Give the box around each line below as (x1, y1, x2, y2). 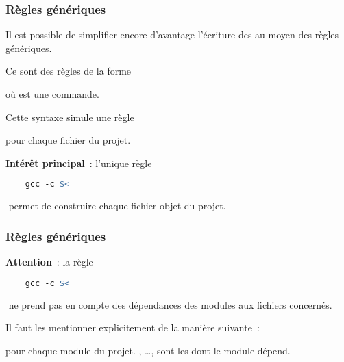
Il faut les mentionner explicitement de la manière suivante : (5, 320, 260, 335)
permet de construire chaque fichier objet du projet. (8, 198, 226, 213)
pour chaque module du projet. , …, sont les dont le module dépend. (5, 343, 291, 357)
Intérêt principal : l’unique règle (5, 155, 152, 170)
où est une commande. (5, 87, 99, 101)
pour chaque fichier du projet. (5, 133, 131, 147)
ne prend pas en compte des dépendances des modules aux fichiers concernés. (8, 297, 332, 311)
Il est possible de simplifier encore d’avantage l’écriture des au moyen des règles (5, 27, 339, 42)
